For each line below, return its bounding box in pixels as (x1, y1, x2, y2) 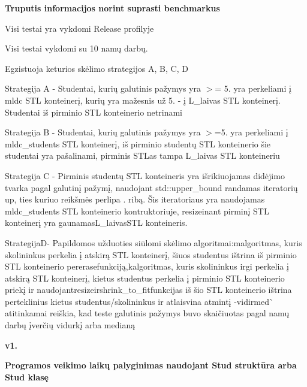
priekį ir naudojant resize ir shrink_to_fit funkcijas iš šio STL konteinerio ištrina (5, 283, 292, 296)
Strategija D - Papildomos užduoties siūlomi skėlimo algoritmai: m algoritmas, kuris (5, 236, 302, 249)
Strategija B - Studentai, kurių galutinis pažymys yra (5, 126, 201, 138)
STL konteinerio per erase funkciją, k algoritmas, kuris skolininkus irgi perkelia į (5, 260, 289, 273)
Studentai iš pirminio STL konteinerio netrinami (5, 105, 182, 118)
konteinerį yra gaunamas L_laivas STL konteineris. (5, 216, 188, 229)
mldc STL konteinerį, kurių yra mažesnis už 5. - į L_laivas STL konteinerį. (5, 93, 281, 106)
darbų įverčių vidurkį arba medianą (5, 319, 136, 331)
